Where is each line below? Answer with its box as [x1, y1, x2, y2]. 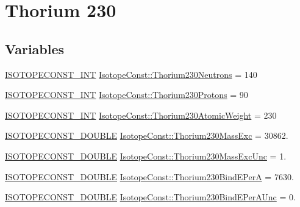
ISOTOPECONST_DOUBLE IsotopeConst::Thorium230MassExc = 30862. [5, 129, 288, 142]
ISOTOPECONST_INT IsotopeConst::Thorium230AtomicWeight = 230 [5, 108, 277, 121]
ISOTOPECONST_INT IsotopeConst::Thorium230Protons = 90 [5, 88, 248, 101]
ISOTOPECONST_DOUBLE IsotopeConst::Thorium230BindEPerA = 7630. [5, 170, 294, 183]
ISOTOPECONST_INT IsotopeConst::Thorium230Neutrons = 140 [5, 68, 257, 80]
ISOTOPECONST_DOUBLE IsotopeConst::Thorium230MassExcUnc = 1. [5, 149, 287, 162]
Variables [5, 39, 65, 58]
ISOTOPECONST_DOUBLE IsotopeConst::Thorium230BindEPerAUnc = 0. [5, 191, 296, 203]
